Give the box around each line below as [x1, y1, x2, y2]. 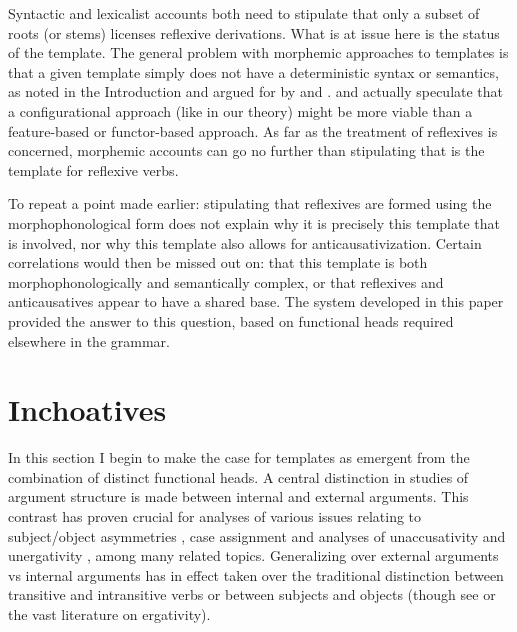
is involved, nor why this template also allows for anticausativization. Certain [8, 232, 482, 253]
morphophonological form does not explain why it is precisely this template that [8, 212, 500, 233]
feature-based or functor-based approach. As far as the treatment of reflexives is [8, 120, 498, 141]
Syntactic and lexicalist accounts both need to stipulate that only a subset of [8, 3, 480, 23]
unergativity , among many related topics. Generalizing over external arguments [8, 545, 499, 566]
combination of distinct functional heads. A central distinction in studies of [8, 466, 469, 487]
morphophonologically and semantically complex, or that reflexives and [8, 271, 444, 292]
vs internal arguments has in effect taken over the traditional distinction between [8, 564, 504, 585]
